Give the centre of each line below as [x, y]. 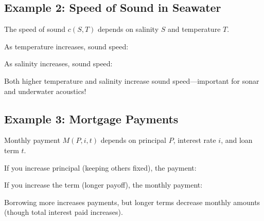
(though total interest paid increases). [64, 212]
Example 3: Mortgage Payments [91, 118]
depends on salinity [128, 29]
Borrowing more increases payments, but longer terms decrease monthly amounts [132, 202]
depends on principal [133, 140]
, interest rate [195, 140]
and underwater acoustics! [45, 91]
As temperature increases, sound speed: [66, 46]
